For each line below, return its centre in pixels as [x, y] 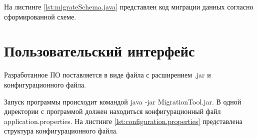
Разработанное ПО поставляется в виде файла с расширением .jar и [107, 75]
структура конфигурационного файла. [61, 131]
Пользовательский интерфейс [99, 51]
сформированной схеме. [40, 16]
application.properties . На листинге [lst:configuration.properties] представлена [123, 121]
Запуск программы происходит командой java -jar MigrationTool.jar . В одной [123, 101]
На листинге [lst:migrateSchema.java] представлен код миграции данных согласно [129, 6]
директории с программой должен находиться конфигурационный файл [112, 111]
